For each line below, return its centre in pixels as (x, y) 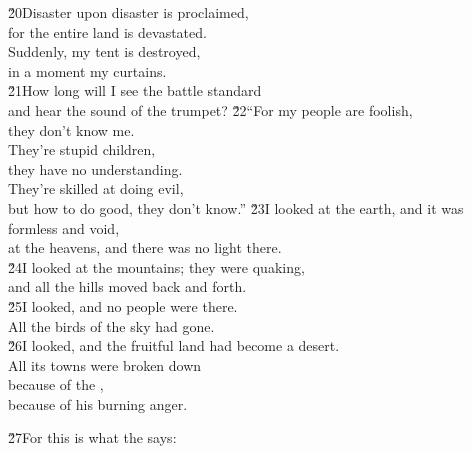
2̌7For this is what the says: (92, 437)
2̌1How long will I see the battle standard (135, 90)
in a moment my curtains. (87, 70)
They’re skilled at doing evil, (96, 188)
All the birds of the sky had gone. (111, 325)
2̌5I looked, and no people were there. (123, 305)
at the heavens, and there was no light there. (145, 247)
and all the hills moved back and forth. (127, 286)
